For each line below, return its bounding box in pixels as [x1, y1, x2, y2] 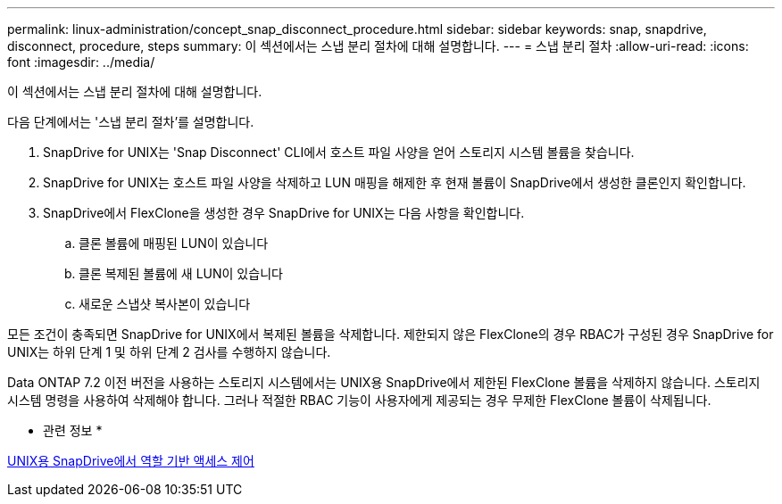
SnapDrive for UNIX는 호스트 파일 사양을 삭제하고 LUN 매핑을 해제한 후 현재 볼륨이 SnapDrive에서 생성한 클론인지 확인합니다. [43, 175, 746, 190]
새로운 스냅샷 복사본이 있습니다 [79, 296, 251, 311]
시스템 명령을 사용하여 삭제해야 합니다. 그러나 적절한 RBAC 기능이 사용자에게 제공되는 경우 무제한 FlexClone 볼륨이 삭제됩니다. [7, 392, 711, 408]
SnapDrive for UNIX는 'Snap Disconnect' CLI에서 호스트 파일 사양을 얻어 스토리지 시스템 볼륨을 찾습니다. [43, 145, 635, 160]
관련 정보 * [43, 423, 103, 438]
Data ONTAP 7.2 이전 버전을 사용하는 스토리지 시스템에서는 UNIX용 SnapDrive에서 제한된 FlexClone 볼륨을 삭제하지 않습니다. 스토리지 [7, 375, 761, 390]
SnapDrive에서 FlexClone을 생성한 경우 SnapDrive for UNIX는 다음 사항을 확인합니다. [43, 205, 525, 220]
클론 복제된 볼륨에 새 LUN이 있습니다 [79, 266, 283, 281]
